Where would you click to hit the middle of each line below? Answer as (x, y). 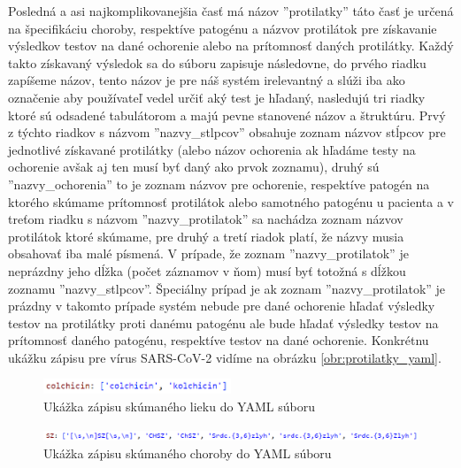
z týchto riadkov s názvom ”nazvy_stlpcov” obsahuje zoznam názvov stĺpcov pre (227, 132)
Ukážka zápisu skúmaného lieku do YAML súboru (179, 406)
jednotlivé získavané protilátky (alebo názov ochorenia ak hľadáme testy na (212, 149)
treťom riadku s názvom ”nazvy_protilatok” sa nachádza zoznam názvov (206, 219)
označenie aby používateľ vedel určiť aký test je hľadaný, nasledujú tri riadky (217, 97)
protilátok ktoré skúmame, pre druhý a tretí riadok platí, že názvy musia (206, 236)
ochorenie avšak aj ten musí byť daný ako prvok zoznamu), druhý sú (194, 167)
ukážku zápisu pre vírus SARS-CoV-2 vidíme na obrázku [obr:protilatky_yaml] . (225, 357)
